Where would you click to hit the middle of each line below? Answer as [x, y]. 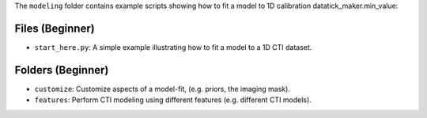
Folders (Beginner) [62, 70]
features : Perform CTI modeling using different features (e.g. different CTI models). [173, 100]
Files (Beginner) [55, 28]
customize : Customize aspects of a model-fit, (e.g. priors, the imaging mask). [162, 89]
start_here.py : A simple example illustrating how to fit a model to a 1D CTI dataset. [173, 47]
